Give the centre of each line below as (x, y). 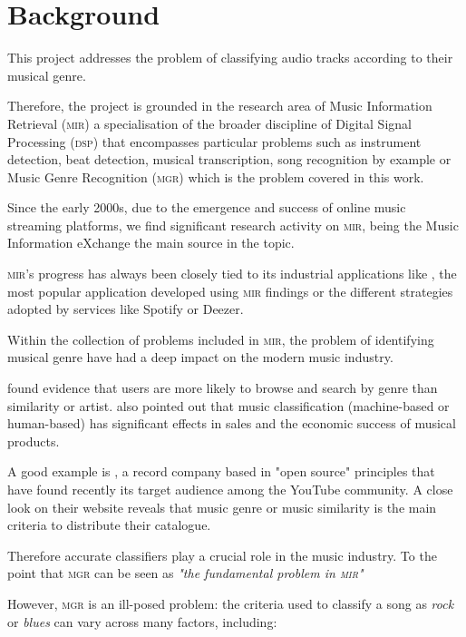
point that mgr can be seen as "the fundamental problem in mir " (185, 573)
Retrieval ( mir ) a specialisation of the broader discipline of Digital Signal (209, 123)
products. (34, 441)
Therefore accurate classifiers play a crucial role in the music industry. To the (222, 555)
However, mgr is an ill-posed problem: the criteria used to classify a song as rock (231, 603)
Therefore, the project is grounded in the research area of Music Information (220, 106)
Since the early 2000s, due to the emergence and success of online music (207, 207)
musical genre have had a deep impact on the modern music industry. (200, 357)
